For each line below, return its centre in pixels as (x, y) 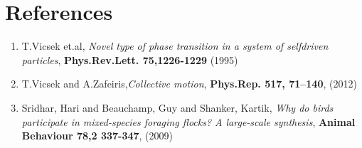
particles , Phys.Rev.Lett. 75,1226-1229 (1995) (130, 59)
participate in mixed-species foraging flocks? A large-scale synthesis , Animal (188, 121)
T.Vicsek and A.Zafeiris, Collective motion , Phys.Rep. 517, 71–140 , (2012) (189, 84)
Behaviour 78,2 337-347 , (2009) (97, 136)
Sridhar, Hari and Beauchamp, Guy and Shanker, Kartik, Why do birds (177, 107)
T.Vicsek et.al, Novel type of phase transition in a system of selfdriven (175, 46)
